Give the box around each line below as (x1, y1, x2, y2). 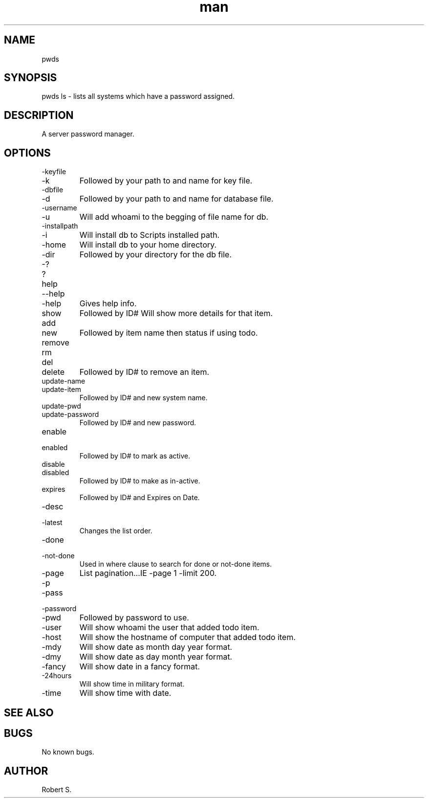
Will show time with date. (79, 688, 171, 698)
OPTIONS (4, 146, 51, 159)
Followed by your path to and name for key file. (79, 176, 253, 186)
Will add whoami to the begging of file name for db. (79, 212, 269, 222)
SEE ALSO (4, 706, 54, 719)
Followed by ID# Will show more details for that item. (79, 308, 273, 319)
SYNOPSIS (4, 71, 57, 84)
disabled (42, 468, 69, 477)
